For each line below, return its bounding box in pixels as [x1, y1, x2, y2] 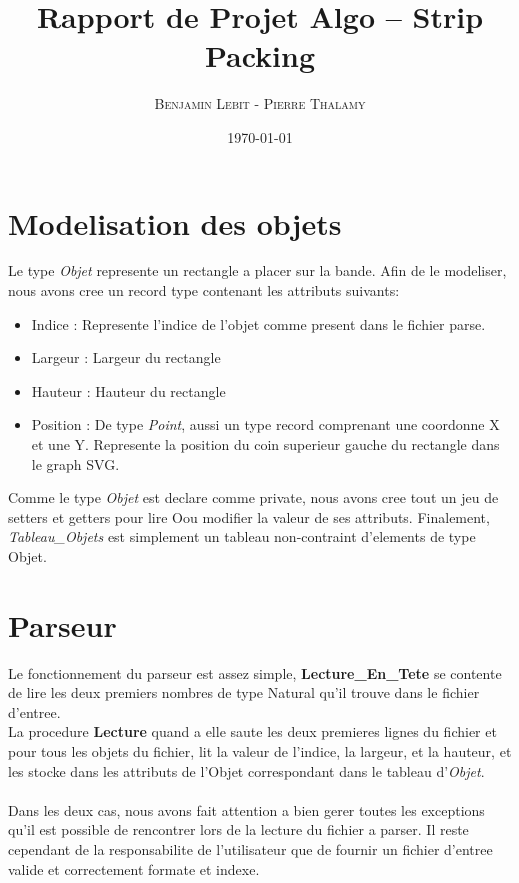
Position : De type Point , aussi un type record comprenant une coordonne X [31, 414, 500, 435]
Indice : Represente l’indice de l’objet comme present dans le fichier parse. [31, 313, 486, 334]
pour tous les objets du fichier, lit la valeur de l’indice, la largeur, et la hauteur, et [8, 741, 512, 762]
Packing [204, 35, 316, 76]
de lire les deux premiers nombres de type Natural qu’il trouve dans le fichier [8, 682, 480, 703]
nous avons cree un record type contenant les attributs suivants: [8, 280, 400, 301]
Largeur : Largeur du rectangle [31, 347, 221, 368]
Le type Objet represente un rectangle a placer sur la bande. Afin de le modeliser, [8, 260, 507, 281]
